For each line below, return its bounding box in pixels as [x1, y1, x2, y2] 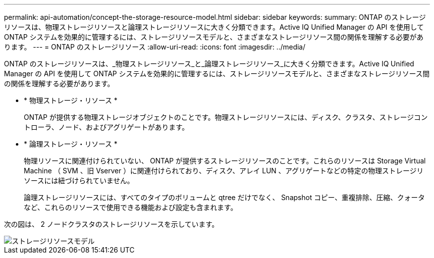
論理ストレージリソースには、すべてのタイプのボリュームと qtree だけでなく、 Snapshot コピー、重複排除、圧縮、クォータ [24, 193, 425, 202]
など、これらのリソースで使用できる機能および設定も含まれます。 [24, 203, 237, 211]
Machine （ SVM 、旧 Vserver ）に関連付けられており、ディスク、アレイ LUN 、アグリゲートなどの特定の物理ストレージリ [24, 166, 424, 175]
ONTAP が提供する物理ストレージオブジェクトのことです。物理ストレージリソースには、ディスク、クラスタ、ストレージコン [24, 113, 428, 121]
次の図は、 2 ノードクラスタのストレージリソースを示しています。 [4, 220, 219, 228]
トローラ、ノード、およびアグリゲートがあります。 [24, 123, 189, 131]
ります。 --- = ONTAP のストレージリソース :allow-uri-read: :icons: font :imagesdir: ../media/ [4, 43, 306, 51]
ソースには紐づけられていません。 [24, 176, 134, 185]
